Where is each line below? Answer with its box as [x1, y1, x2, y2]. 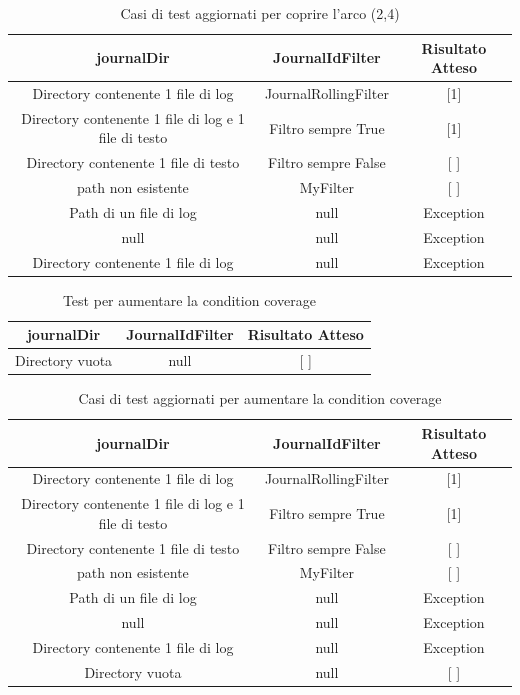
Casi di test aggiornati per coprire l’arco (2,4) [120, 3, 400, 23]
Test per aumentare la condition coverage [62, 289, 316, 310]
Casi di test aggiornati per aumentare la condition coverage [78, 388, 442, 409]
